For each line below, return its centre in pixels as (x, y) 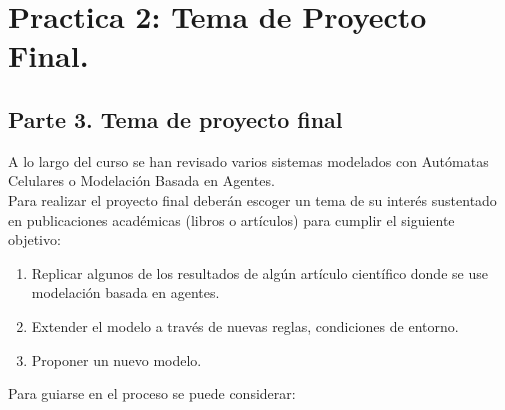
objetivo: (34, 239)
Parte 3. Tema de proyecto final (175, 118)
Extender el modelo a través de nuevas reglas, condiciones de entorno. (245, 325)
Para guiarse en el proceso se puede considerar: (152, 393)
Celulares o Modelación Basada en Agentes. (141, 180)
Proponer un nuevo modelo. (116, 359)
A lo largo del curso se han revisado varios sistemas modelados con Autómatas (248, 160)
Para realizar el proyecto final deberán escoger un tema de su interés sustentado (252, 199)
